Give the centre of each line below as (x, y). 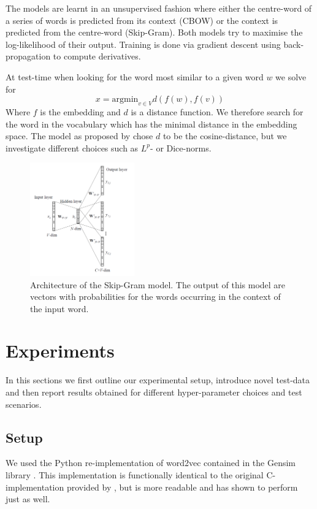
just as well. (28, 499)
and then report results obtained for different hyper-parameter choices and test (154, 392)
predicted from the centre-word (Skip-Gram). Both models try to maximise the (154, 32)
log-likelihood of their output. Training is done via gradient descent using (143, 44)
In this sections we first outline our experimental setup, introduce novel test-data (158, 380)
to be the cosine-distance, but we (225, 136)
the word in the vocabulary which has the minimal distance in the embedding (151, 124)
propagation (28, 56)
